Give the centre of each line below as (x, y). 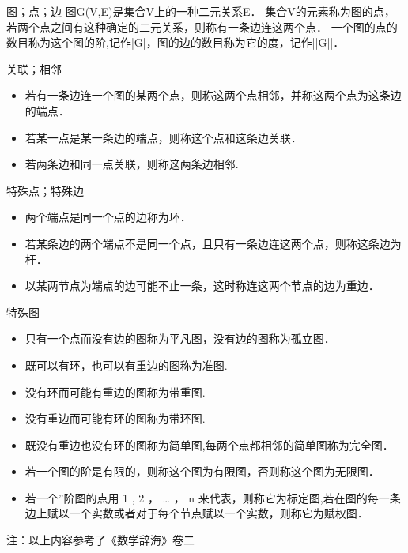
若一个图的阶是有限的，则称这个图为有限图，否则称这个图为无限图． (202, 471)
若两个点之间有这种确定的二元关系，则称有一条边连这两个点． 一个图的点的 (202, 26)
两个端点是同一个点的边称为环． (108, 217)
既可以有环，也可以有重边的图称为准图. (126, 365)
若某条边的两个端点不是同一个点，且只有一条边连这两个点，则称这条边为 (213, 243)
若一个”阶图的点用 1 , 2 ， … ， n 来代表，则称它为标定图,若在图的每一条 (213, 497)
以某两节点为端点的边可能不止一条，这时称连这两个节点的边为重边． (202, 286)
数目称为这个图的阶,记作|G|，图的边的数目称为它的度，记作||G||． (176, 42)
